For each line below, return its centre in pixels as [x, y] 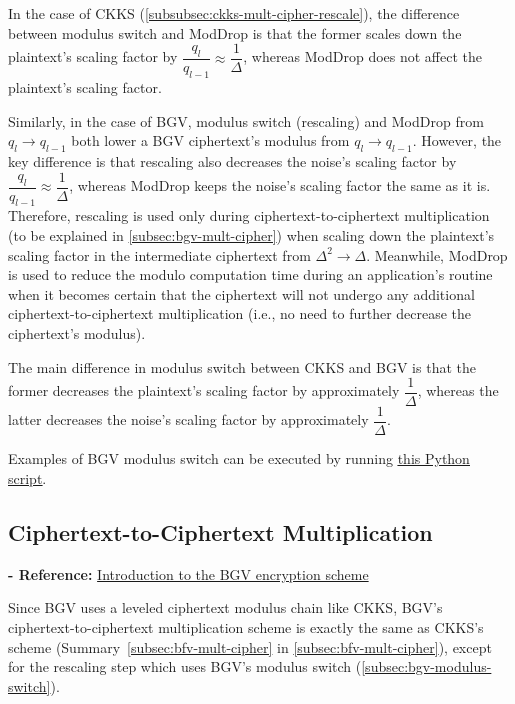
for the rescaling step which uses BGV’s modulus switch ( [185, 666]
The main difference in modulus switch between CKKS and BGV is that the [242, 366]
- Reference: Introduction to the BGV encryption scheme [188, 573]
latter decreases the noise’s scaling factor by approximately [188, 419]
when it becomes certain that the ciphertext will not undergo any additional [241, 293]
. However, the [457, 140]
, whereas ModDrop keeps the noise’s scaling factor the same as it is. [280, 185]
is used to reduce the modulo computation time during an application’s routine [250, 274]
